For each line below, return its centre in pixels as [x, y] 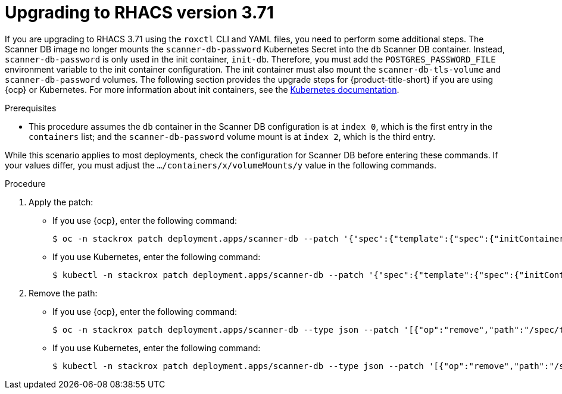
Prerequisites [31, 108]
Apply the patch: [61, 202]
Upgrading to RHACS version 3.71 [139, 12]
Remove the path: [63, 293]
